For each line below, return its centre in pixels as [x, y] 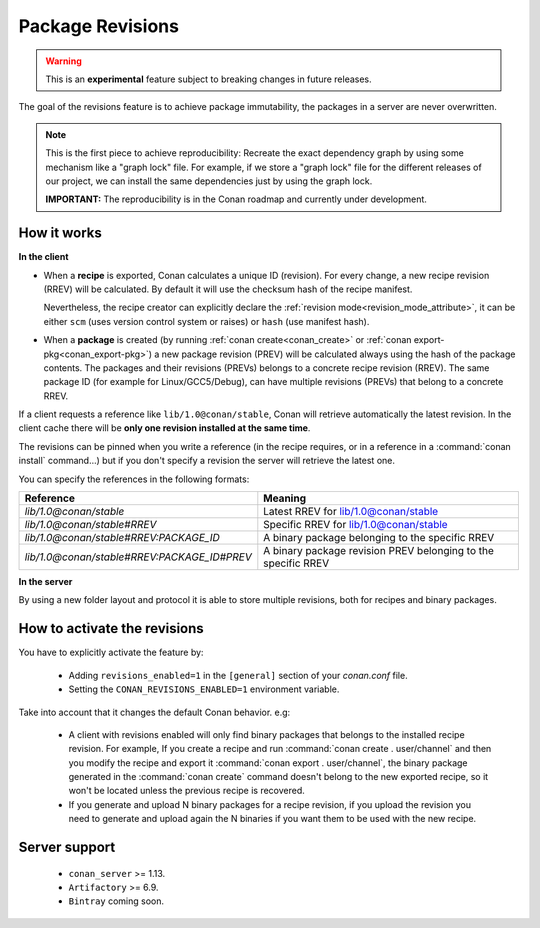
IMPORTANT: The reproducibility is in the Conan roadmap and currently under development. [236, 199]
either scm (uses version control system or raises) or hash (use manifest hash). [206, 321]
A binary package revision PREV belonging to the [379, 551]
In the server [45, 582]
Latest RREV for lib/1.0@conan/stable [351, 512]
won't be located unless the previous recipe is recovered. [186, 791]
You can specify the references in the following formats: [134, 479]
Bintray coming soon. [116, 901]
